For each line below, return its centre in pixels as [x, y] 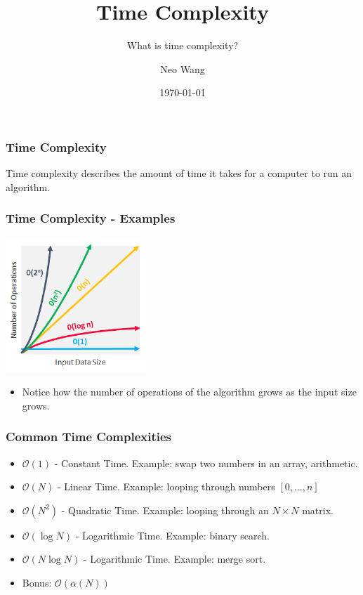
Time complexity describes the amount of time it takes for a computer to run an [179, 173]
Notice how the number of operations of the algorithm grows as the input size [189, 392]
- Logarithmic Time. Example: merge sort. [174, 559]
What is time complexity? [183, 45]
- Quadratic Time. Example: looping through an [165, 510]
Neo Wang [183, 68]
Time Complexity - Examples [91, 218]
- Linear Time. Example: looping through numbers [166, 486]
